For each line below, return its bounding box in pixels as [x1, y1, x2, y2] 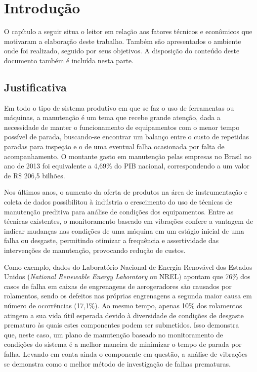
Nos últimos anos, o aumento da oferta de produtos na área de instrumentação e [4, 187, 248, 197]
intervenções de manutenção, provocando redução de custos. [4, 245, 186, 255]
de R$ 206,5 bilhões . [4, 170, 65, 180]
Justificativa [4, 79, 67, 94]
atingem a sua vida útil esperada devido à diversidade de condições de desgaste [4, 310, 244, 320]
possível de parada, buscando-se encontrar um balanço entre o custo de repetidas [4, 131, 249, 142]
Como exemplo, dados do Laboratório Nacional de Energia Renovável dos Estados [4, 261, 253, 272]
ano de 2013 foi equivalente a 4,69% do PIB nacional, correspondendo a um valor [4, 161, 250, 171]
